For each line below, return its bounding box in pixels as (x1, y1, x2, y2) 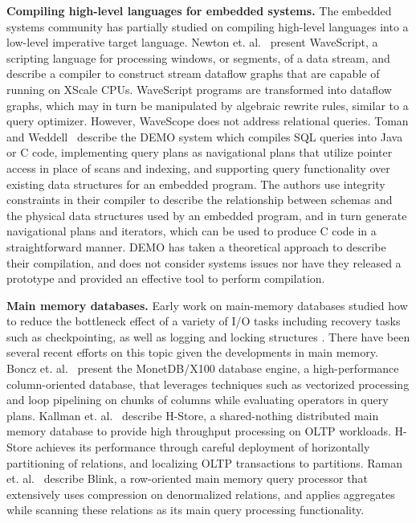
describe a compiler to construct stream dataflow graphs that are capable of (6, 65, 380, 82)
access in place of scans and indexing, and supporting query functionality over (6, 159, 390, 176)
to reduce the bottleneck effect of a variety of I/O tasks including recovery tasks (6, 313, 401, 329)
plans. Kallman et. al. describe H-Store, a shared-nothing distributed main (6, 407, 379, 423)
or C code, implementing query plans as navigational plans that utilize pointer (6, 144, 393, 161)
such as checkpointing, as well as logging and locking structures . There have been (6, 328, 410, 345)
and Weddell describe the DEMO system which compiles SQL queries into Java (6, 128, 403, 145)
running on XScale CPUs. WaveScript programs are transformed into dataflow (6, 80, 392, 97)
